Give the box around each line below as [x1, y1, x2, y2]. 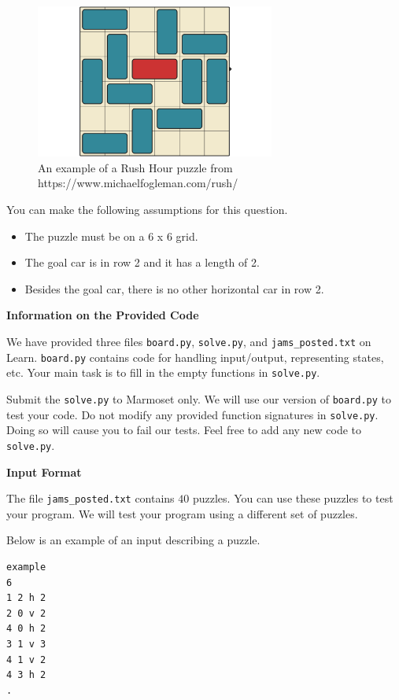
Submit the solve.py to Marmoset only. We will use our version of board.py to [6, 391, 392, 407]
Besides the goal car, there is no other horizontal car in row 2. [24, 280, 324, 297]
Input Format [6, 463, 82, 480]
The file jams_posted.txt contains [6, 490, 175, 507]
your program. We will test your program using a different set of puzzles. [6, 505, 358, 521]
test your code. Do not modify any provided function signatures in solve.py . [6, 406, 379, 422]
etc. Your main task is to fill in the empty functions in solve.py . [6, 364, 320, 381]
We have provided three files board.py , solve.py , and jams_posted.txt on [6, 333, 371, 350]
